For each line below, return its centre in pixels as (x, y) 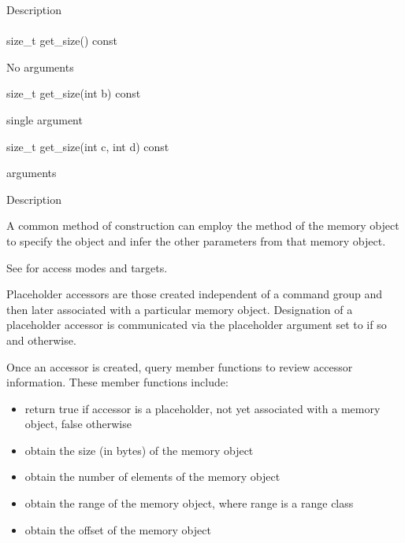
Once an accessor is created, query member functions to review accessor (180, 366)
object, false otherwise (78, 424)
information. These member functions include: (117, 382)
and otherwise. (41, 340)
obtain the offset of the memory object (118, 529)
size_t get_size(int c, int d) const (88, 146)
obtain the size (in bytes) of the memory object (139, 450)
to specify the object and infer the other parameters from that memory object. (196, 240)
